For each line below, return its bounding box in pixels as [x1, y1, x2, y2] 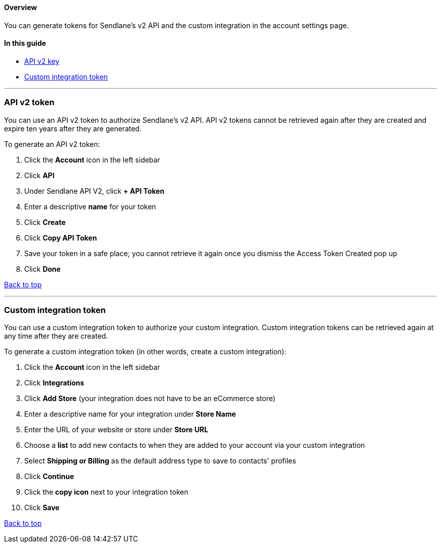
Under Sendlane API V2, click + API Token [24, 186, 165, 195]
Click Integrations [24, 378, 85, 387]
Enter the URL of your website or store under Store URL [24, 425, 208, 434]
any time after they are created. [4, 332, 108, 341]
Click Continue [24, 472, 74, 481]
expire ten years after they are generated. [4, 124, 142, 133]
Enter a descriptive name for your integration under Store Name [24, 410, 236, 419]
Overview [4, 3, 37, 12]
